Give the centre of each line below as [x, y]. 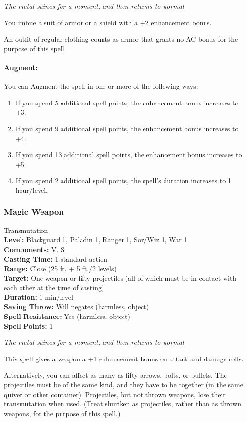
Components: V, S [34, 249]
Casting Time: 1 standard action [56, 259]
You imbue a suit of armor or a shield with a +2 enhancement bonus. [108, 22]
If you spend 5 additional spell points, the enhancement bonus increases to [127, 102]
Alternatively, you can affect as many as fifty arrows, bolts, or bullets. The [115, 375]
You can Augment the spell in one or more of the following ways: [101, 86]
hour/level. [31, 190]
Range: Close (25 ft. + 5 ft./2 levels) [60, 268]
